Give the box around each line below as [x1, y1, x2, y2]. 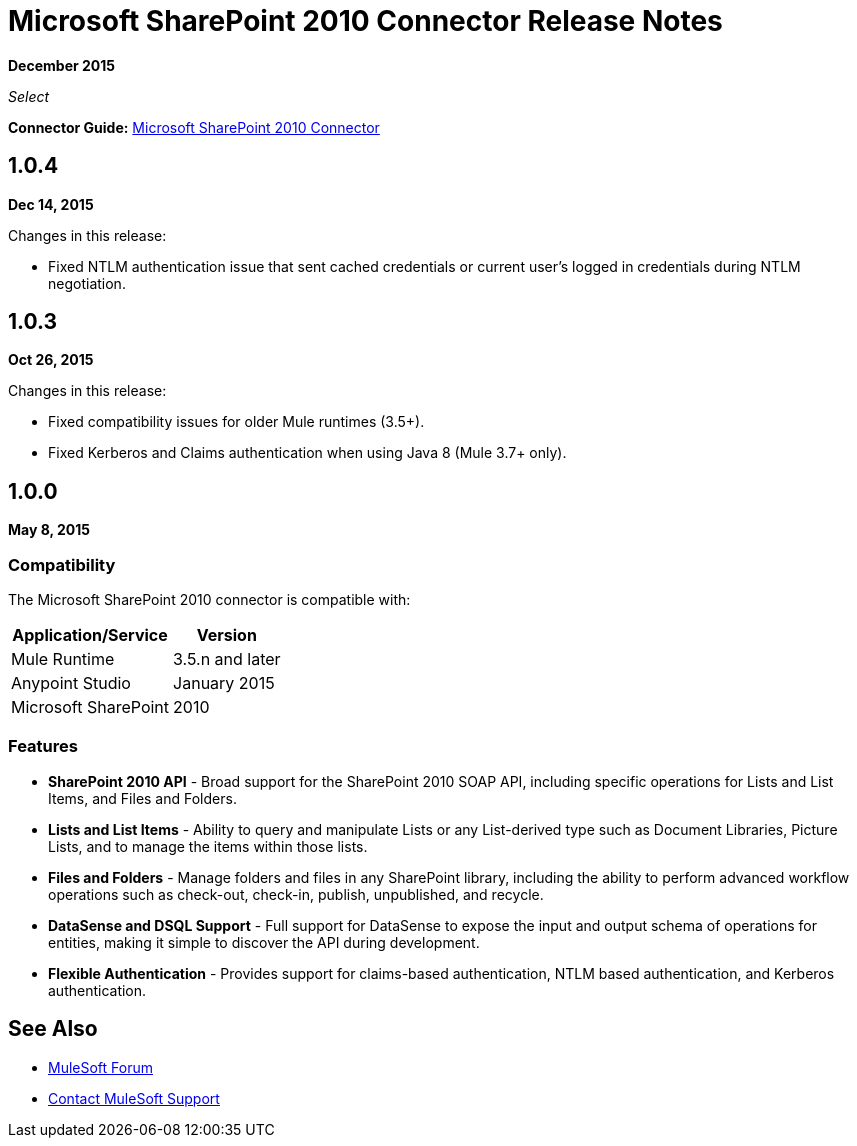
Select [8, 87, 50, 105]
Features [8, 736, 78, 757]
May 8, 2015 [8, 521, 91, 539]
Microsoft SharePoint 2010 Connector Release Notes [8, 4, 723, 38]
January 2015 [173, 673, 275, 694]
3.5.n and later [173, 649, 281, 670]
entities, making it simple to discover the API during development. [48, 933, 480, 951]
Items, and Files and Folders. [48, 789, 237, 807]
